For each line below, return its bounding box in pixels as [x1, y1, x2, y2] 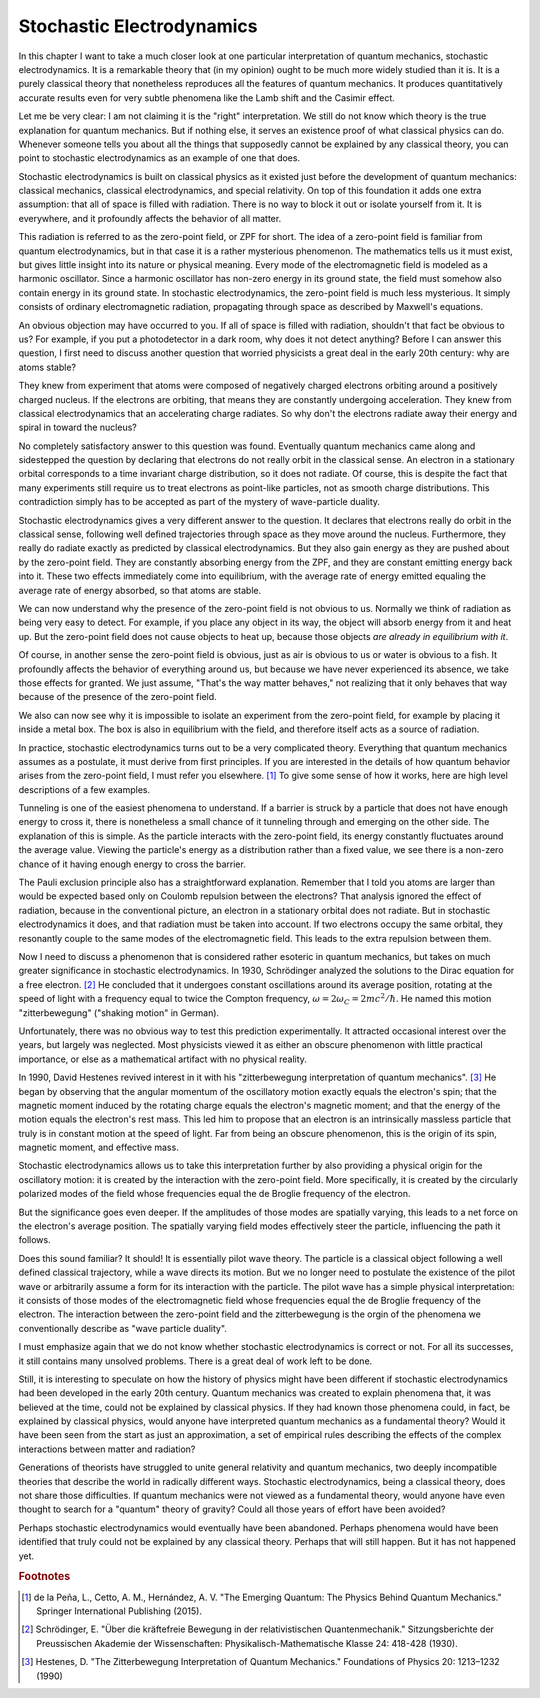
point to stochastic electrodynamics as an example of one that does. [18, 152, 300, 164]
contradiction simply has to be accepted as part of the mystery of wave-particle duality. [18, 496, 380, 508]
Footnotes [18, 1570, 71, 1584]
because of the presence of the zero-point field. [18, 691, 217, 703]
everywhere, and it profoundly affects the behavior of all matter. [18, 212, 282, 224]
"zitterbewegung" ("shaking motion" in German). [18, 1006, 220, 1019]
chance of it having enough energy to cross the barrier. [18, 858, 247, 870]
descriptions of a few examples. [18, 783, 151, 795]
